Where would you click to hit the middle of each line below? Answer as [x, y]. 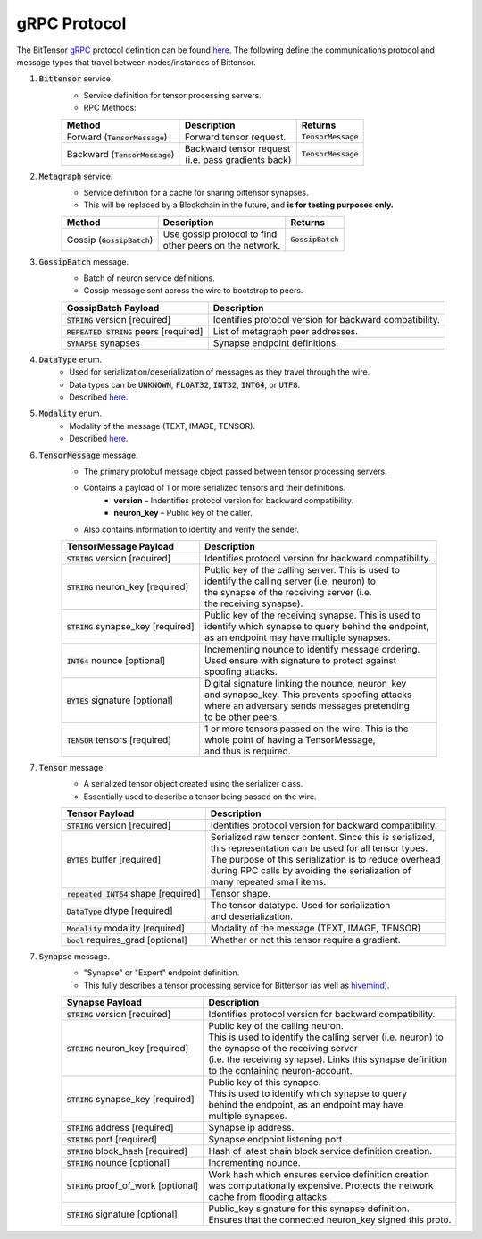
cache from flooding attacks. [269, 1197]
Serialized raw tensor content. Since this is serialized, [323, 838]
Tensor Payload [100, 813]
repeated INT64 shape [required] [133, 894]
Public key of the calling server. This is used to [302, 569]
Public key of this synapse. [265, 1083]
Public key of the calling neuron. [276, 1026]
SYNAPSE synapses [103, 342]
